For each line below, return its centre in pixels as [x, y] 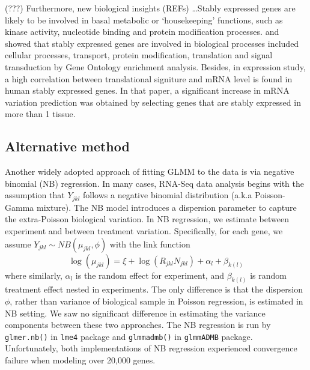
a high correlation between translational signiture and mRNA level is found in [149, 78]
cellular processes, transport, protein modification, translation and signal [139, 55]
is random [268, 275]
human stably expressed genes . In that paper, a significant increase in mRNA [147, 90]
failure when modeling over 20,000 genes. [80, 360]
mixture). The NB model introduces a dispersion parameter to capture [166, 207]
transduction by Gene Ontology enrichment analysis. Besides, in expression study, [155, 66]
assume [18, 244]
